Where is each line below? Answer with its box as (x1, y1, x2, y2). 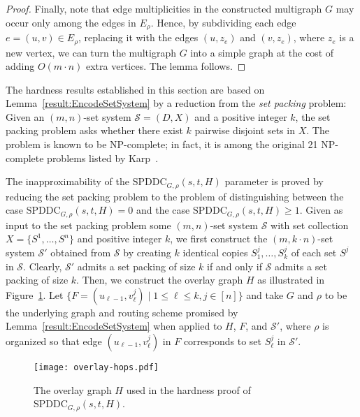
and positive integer (77, 231, 162, 246)
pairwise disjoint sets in (194, 123, 295, 138)
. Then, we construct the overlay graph (76, 272, 243, 287)
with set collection (271, 217, 349, 232)
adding (6, 59, 35, 73)
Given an (6, 109, 45, 124)
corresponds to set (183, 333, 262, 348)
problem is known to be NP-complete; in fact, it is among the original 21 (6, 137, 318, 152)
